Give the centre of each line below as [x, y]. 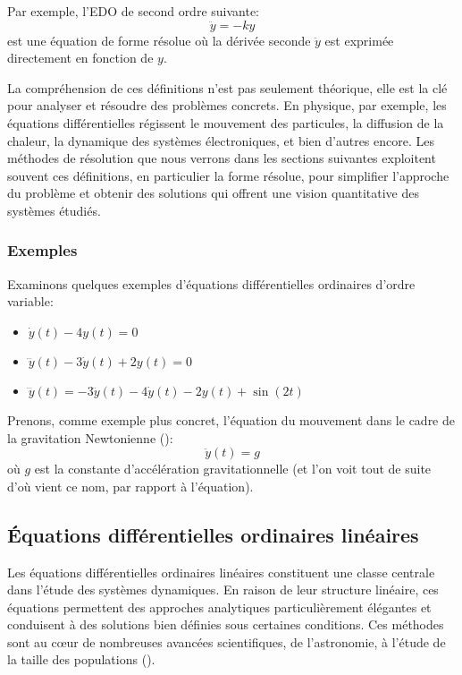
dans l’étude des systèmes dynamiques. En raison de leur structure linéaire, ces [223, 590]
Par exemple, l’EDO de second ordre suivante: [134, 11]
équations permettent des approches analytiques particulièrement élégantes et [219, 607]
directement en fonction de [80, 58]
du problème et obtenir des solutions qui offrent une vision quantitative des [213, 193]
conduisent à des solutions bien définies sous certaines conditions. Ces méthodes [226, 624]
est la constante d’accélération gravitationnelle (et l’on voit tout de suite [233, 469]
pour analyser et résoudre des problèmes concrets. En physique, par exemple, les [227, 105]
